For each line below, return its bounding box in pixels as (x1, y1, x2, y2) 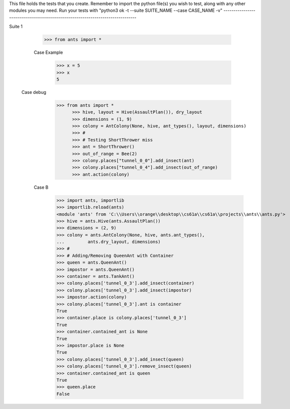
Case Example (34, 49, 63, 55)
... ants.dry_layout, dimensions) (56, 239, 161, 245)
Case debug (21, 89, 46, 95)
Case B (34, 184, 49, 190)
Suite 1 (9, 24, 23, 30)
